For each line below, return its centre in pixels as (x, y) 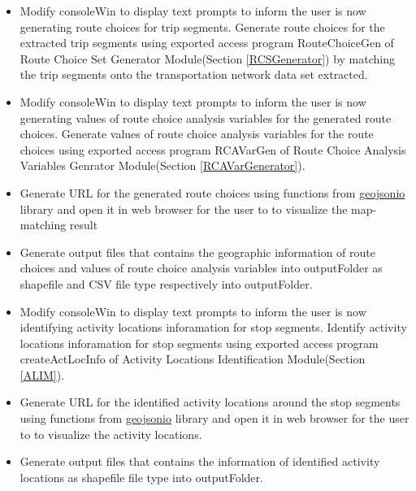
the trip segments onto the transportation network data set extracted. (194, 74)
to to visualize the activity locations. (111, 434)
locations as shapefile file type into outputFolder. (141, 477)
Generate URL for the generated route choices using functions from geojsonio (212, 192)
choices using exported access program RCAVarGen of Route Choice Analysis (213, 149)
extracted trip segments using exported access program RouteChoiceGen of (207, 43)
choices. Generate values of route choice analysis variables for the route (197, 134)
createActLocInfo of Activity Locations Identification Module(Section (193, 359)
